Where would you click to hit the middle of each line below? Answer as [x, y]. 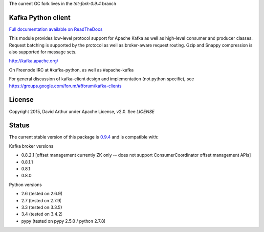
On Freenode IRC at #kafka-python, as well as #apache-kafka [71, 70]
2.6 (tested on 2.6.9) [42, 194]
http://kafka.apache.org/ [34, 61]
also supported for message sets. [43, 52]
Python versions [25, 185]
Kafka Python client [40, 17]
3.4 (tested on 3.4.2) [42, 214]
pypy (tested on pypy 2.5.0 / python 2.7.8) [63, 221]
